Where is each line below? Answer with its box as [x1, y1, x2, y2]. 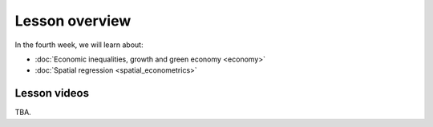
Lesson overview [14, 12, 132, 30]
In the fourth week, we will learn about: [14, 40, 144, 50]
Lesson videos [14, 86, 90, 100]
